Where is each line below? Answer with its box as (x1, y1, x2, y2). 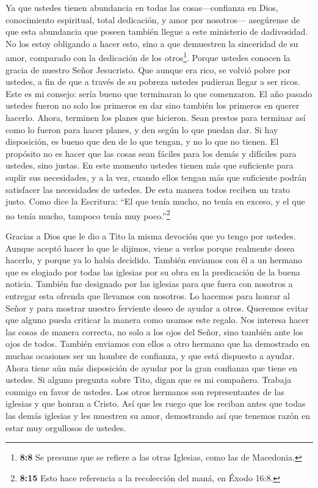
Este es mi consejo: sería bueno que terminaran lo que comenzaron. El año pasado (5, 87, 313, 100)
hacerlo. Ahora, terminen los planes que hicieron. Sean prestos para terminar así (5, 111, 306, 123)
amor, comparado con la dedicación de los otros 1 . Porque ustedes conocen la (5, 49, 291, 64)
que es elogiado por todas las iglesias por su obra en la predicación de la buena (5, 265, 300, 278)
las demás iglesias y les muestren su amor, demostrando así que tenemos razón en (5, 409, 310, 421)
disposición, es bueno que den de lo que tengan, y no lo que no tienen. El (5, 135, 279, 148)
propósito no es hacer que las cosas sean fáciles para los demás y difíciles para (5, 147, 297, 159)
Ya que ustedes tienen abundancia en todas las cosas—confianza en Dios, (5, 1, 278, 13)
